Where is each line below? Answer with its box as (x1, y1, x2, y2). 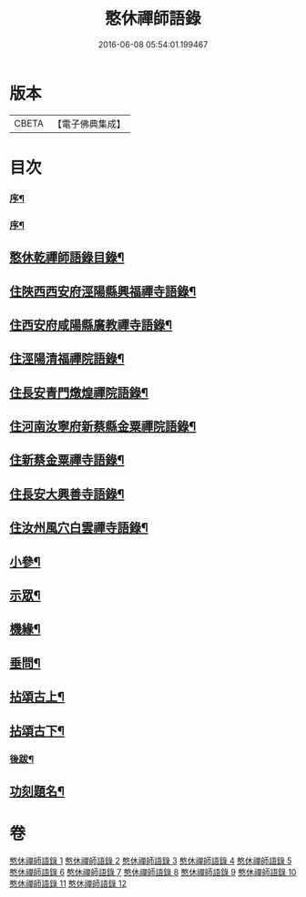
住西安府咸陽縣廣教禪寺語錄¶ (9, 317, 173, 332)
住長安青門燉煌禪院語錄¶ (9, 384, 148, 401)
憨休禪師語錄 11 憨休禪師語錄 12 (9, 878, 127, 889)
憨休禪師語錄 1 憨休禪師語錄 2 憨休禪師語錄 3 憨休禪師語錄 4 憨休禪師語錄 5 (9, 855, 292, 866)
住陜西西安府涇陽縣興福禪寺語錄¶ (9, 283, 197, 299)
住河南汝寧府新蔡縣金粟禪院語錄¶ (9, 419, 197, 434)
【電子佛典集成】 (52, 117, 126, 130)
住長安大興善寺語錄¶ (9, 486, 125, 502)
